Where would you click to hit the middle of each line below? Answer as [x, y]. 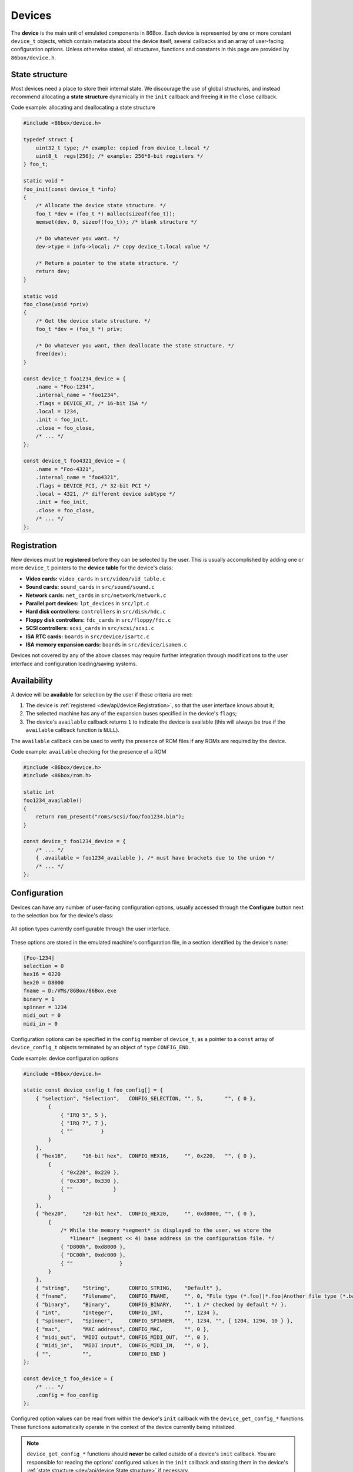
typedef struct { [48, 140]
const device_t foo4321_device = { [74, 461]
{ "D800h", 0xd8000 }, [93, 1246]
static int [39, 792]
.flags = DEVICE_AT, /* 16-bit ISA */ [91, 403]
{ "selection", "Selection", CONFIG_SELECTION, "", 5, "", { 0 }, [146, 1098]
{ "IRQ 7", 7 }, [84, 1123]
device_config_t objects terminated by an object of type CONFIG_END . [101, 1047]
